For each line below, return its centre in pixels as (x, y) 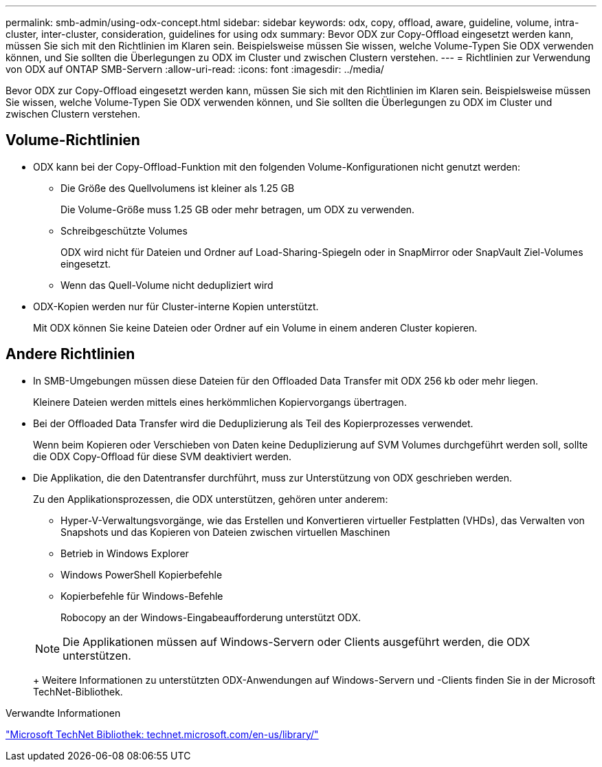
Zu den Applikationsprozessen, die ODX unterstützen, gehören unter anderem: (211, 499)
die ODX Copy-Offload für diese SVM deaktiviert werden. (163, 456)
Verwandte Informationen (63, 713)
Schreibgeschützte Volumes (124, 230)
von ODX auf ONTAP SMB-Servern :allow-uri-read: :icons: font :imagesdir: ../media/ (195, 69)
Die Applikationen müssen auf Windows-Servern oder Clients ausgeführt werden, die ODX (297, 641)
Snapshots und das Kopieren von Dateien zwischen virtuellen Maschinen (225, 532)
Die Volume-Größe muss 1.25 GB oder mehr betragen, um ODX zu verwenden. (238, 209)
